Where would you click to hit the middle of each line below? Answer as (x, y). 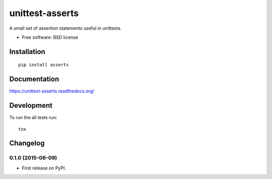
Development (31, 106)
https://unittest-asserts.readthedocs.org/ (52, 91)
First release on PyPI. (44, 168)
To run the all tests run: (33, 118)
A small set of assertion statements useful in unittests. (65, 28)
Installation (27, 52)
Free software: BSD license (50, 37)
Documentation (34, 79)
